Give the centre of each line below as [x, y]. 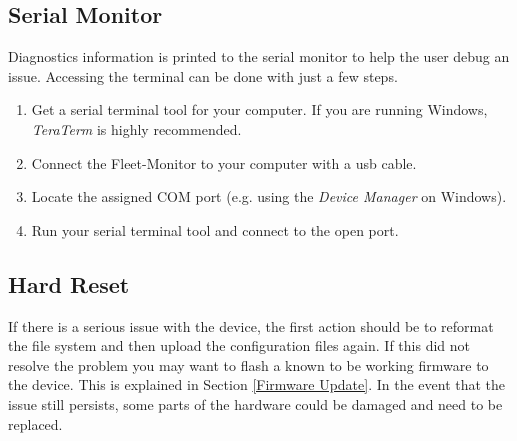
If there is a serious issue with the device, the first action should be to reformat [251, 325]
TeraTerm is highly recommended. [136, 128]
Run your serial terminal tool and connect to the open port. [215, 229]
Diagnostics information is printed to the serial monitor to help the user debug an [259, 56]
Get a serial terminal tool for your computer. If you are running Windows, [259, 109]
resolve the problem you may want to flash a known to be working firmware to [248, 364]
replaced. [35, 423]
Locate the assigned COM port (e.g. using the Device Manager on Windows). [269, 196]
